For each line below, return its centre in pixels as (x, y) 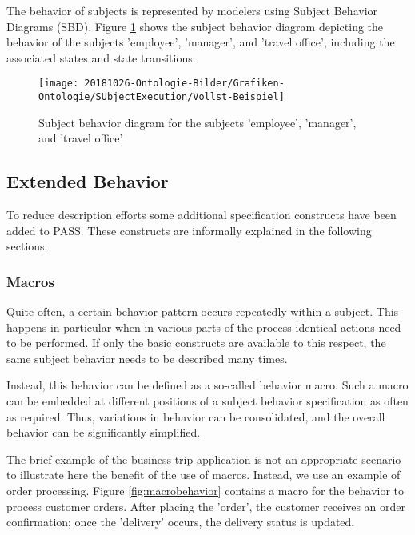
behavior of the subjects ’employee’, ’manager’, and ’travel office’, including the (201, 42)
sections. (27, 246)
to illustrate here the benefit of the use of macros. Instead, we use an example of (204, 475)
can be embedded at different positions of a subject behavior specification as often (207, 401)
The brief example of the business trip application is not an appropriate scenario (204, 459)
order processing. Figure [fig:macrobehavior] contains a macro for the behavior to (206, 491)
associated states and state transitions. (101, 57)
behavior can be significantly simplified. (104, 432)
